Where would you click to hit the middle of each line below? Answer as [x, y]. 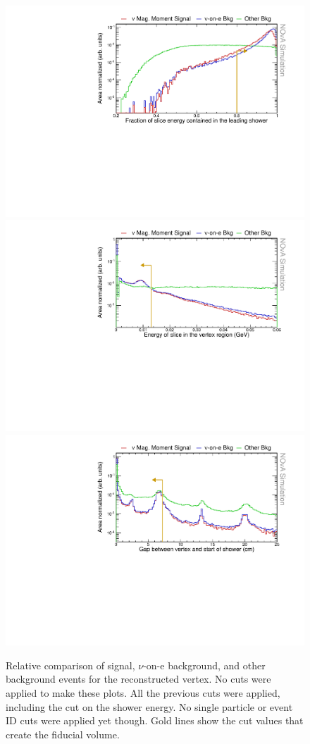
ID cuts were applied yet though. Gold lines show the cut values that [155, 720]
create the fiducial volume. [63, 734]
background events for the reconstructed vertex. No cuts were [138, 679]
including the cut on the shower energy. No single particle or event [149, 706]
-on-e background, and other [204, 665]
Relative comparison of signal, [70, 665]
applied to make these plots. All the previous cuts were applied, [143, 692]
